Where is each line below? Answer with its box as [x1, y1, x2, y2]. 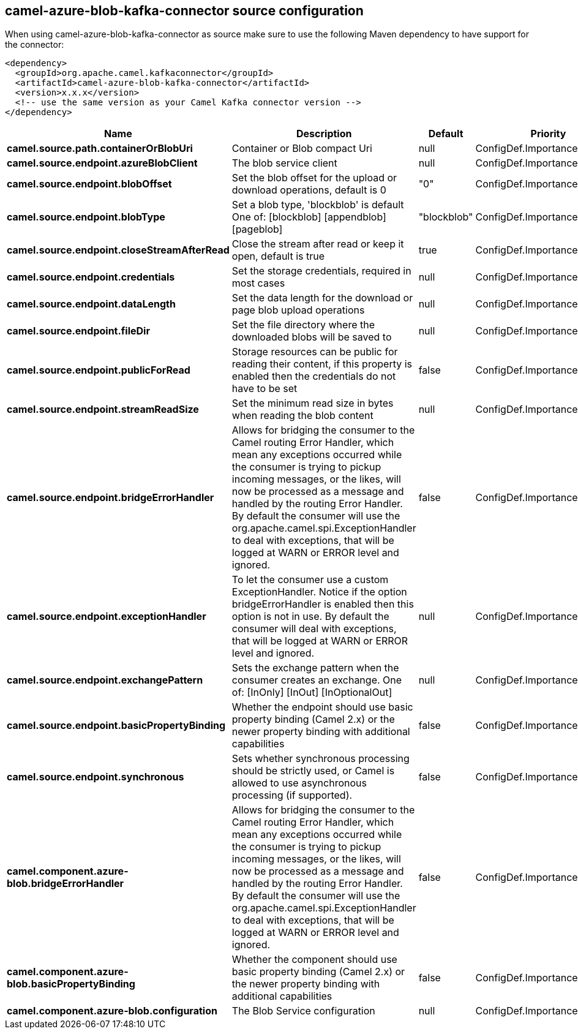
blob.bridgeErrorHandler [7, 877, 124, 890]
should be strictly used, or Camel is [231, 764, 395, 777]
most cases [231, 277, 285, 290]
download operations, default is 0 [231, 184, 386, 197]
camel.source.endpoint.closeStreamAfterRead [7, 244, 230, 257]
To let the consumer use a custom [231, 573, 389, 586]
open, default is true [231, 250, 325, 263]
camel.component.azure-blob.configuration [7, 1005, 217, 1017]
